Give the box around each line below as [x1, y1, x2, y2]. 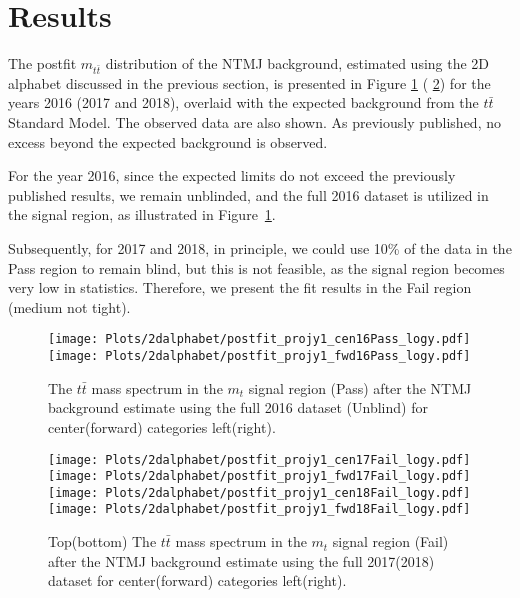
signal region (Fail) [332, 531, 449, 552]
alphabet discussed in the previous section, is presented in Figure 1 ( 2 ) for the [8, 72, 491, 93]
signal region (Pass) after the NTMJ [248, 377, 472, 398]
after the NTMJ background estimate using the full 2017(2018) [48, 550, 435, 571]
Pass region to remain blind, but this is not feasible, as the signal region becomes [8, 257, 505, 278]
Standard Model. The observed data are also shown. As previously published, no [8, 112, 501, 133]
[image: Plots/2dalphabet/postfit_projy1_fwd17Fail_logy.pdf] [48, 469, 471, 484]
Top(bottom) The [48, 531, 157, 552]
